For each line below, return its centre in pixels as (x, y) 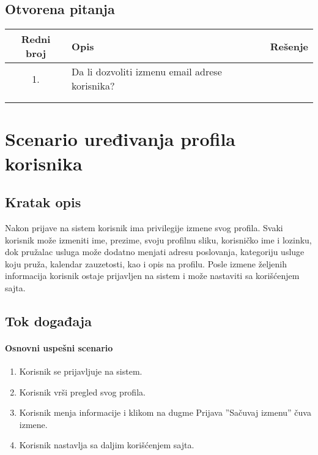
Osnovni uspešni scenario (59, 347)
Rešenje (289, 46)
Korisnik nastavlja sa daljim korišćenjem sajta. (107, 445)
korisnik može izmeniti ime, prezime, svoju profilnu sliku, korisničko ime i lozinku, (158, 239)
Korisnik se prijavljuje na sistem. (81, 371)
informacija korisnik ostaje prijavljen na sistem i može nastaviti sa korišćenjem (152, 276)
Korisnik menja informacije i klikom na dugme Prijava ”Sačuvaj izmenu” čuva (165, 412)
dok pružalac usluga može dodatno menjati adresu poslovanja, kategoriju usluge (155, 252)
